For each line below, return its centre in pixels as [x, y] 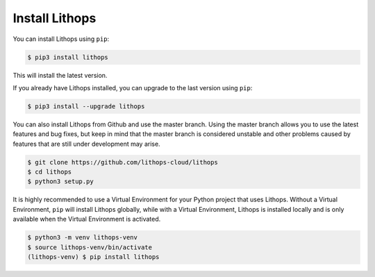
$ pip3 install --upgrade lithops [86, 106]
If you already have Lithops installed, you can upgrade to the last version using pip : [133, 87]
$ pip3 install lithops [68, 57]
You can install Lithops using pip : [61, 39]
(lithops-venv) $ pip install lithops [93, 257]
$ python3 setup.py [60, 182]
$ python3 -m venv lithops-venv [83, 237]
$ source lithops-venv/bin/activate [90, 247]
